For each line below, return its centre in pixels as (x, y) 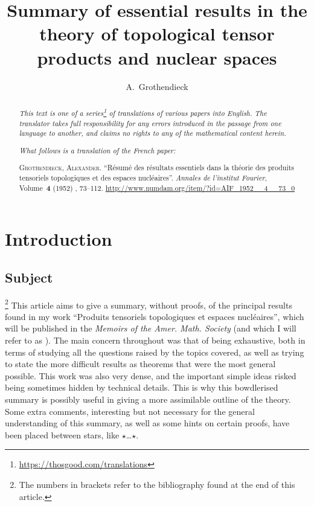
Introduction (59, 239)
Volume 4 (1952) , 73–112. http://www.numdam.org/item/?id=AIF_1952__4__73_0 (157, 188)
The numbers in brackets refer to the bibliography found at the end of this (157, 484)
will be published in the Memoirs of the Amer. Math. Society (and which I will (151, 328)
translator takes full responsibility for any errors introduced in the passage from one (150, 123)
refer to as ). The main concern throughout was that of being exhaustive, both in (155, 340)
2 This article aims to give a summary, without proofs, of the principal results (149, 304)
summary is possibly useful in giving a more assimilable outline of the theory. (148, 399)
